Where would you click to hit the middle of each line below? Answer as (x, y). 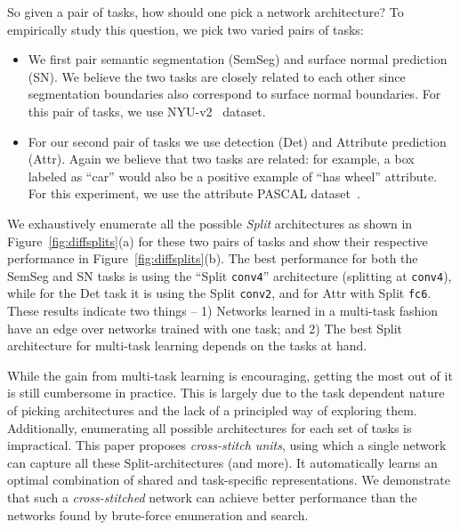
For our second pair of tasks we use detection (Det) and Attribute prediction (237, 141)
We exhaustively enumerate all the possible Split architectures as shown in (210, 223)
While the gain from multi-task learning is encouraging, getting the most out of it (230, 375)
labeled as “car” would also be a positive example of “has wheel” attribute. (233, 176)
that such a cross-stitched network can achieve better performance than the (212, 497)
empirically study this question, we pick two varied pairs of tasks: (186, 29)
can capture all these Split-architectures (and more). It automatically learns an (222, 462)
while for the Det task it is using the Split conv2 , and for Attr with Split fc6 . (219, 293)
